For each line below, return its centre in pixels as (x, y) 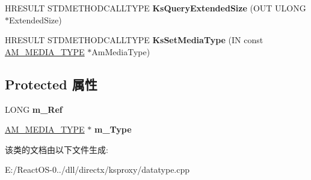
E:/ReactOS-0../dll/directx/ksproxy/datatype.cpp (97, 169)
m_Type (113, 129)
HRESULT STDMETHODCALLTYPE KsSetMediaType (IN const (134, 40)
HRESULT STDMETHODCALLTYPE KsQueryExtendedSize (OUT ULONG (155, 8)
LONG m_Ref (34, 109)
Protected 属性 (51, 84)
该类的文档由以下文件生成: (57, 149)
